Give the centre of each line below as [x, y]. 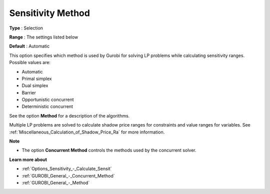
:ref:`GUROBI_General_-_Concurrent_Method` [68, 175]
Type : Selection [26, 28]
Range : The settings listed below [44, 37]
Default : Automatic [29, 46]
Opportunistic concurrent [48, 99]
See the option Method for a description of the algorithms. [69, 115]
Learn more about [28, 159]
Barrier [29, 92]
